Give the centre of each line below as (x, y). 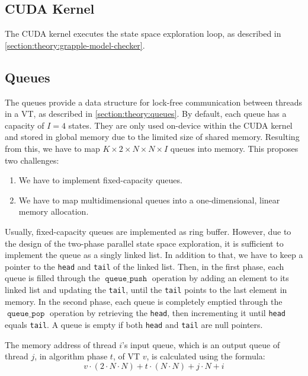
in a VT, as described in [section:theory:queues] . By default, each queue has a (146, 114)
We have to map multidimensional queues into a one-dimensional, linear (149, 200)
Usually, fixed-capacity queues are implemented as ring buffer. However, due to (148, 231)
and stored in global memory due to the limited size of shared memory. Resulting (152, 137)
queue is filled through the (52, 278)
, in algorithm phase (71, 356)
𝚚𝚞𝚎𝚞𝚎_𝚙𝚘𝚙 (26, 314)
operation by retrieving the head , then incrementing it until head (168, 313)
